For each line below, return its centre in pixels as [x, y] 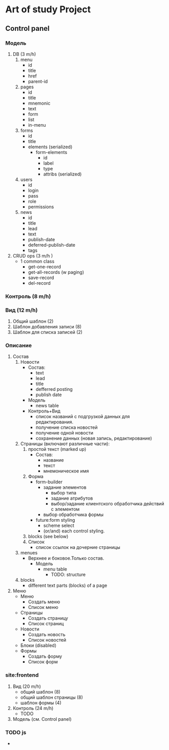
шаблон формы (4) [41, 703]
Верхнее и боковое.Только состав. [66, 558]
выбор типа [64, 493]
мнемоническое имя [66, 471]
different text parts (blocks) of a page [68, 585]
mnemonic [39, 103]
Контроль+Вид [44, 411]
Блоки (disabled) [38, 645]
